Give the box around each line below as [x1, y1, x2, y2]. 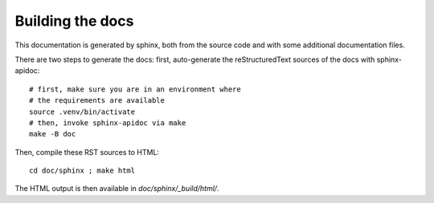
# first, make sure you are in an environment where [29, 84, 241, 94]
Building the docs [14, 12, 134, 30]
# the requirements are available [29, 96, 165, 105]
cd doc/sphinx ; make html [29, 166, 136, 176]
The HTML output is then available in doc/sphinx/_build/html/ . [14, 184, 219, 193]
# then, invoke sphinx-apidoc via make [29, 118, 186, 128]
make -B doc [29, 129, 76, 139]
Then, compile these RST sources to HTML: [14, 147, 160, 156]
